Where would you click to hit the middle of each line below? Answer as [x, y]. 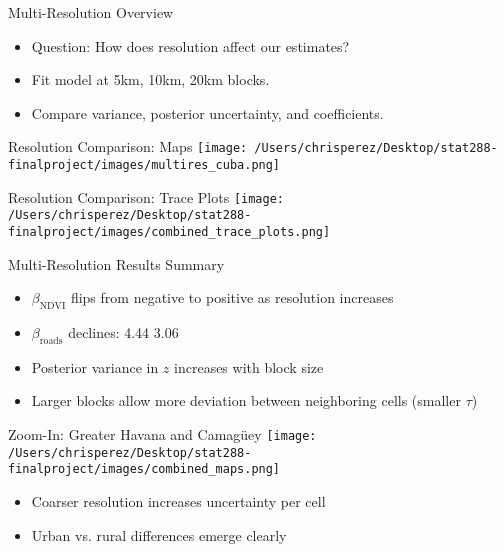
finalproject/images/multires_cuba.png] [144, 165]
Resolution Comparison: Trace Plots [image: [146, 196]
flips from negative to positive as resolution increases [232, 297]
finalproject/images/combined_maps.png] [144, 469]
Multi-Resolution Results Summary [116, 263]
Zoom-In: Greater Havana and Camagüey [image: [162, 434]
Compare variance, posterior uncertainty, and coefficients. [207, 112]
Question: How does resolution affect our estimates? [190, 45]
